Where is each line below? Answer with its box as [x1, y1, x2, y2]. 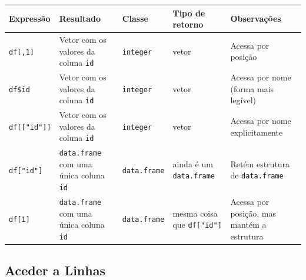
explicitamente [230, 126, 283, 138]
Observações [230, 12, 281, 25]
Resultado [59, 12, 101, 25]
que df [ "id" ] [172, 218, 222, 231]
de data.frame [230, 169, 284, 181]
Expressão [9, 12, 51, 25]
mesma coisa [172, 207, 218, 219]
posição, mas [230, 207, 276, 219]
